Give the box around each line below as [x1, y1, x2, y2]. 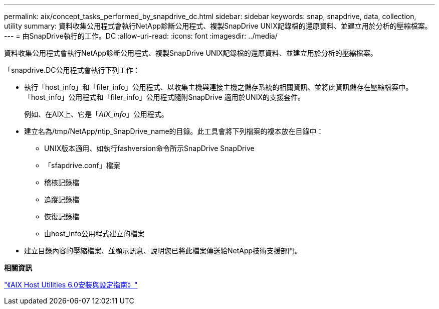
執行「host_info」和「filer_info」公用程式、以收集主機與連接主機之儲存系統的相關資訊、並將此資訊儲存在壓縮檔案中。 [24, 83, 413, 91]
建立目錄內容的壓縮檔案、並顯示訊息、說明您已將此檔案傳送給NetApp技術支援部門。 [24, 246, 302, 255]
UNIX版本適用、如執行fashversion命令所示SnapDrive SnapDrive [44, 144, 255, 152]
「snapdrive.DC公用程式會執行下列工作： [4, 66, 140, 74]
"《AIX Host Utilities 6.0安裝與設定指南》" [4, 280, 138, 289]
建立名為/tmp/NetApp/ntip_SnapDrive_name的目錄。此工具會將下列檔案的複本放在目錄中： [24, 127, 324, 135]
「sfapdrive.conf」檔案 [44, 161, 120, 170]
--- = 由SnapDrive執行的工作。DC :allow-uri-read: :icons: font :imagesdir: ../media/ [4, 32, 278, 40]
